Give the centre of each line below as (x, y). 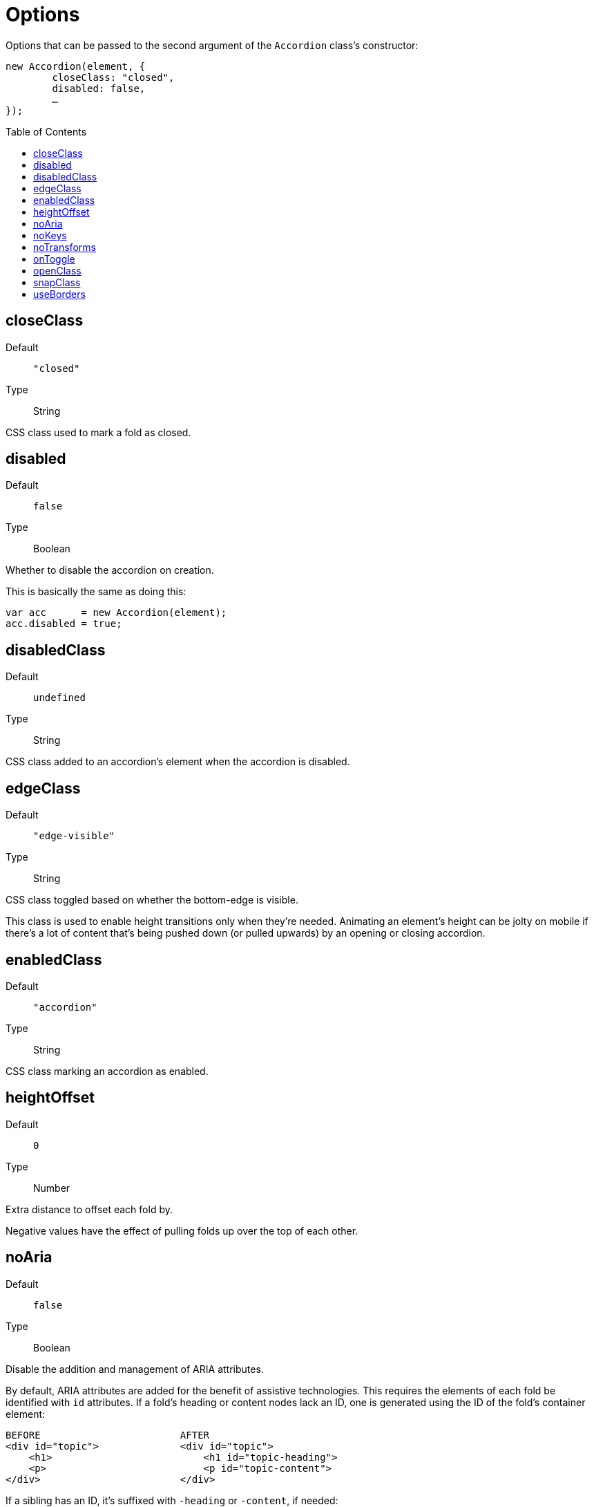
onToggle (54, 259)
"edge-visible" (74, 836)
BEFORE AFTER (108, 1435)
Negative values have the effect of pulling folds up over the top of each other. (182, 1230)
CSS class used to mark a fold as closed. (98, 432)
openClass (57, 270)
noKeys (50, 235)
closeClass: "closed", (113, 77)
